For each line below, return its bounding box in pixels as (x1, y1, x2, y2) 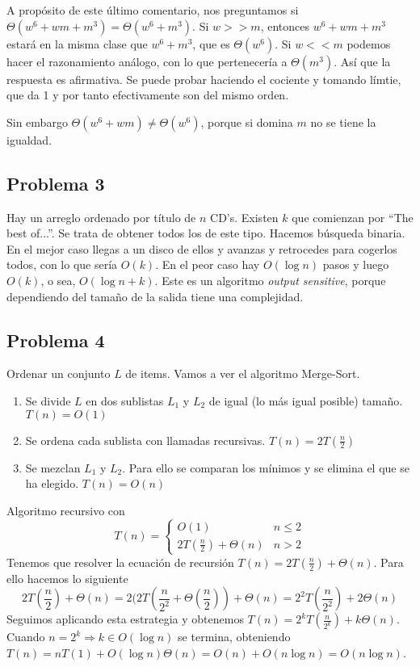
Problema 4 (6, 327, 105, 352)
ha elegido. (25, 475, 79, 492)
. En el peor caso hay (155, 256, 260, 273)
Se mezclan (25, 459, 81, 476)
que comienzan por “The (292, 208, 414, 225)
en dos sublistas (86, 392, 164, 409)
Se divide (25, 392, 71, 409)
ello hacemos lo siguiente (6, 569, 128, 586)
